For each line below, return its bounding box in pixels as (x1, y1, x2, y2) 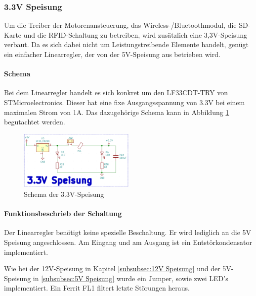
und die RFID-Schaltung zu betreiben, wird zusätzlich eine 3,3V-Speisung (23, 29, 248, 40)
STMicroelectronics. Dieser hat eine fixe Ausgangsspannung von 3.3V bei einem (4, 97, 245, 107)
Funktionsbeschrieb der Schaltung (4, 208, 122, 219)
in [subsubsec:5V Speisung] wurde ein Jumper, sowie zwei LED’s (33, 273, 228, 283)
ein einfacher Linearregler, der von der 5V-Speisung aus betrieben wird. (4, 49, 220, 59)
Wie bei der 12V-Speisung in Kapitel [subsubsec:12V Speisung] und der (4, 263, 220, 274)
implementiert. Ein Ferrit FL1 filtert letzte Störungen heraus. (4, 283, 190, 293)
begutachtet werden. (4, 117, 65, 127)
